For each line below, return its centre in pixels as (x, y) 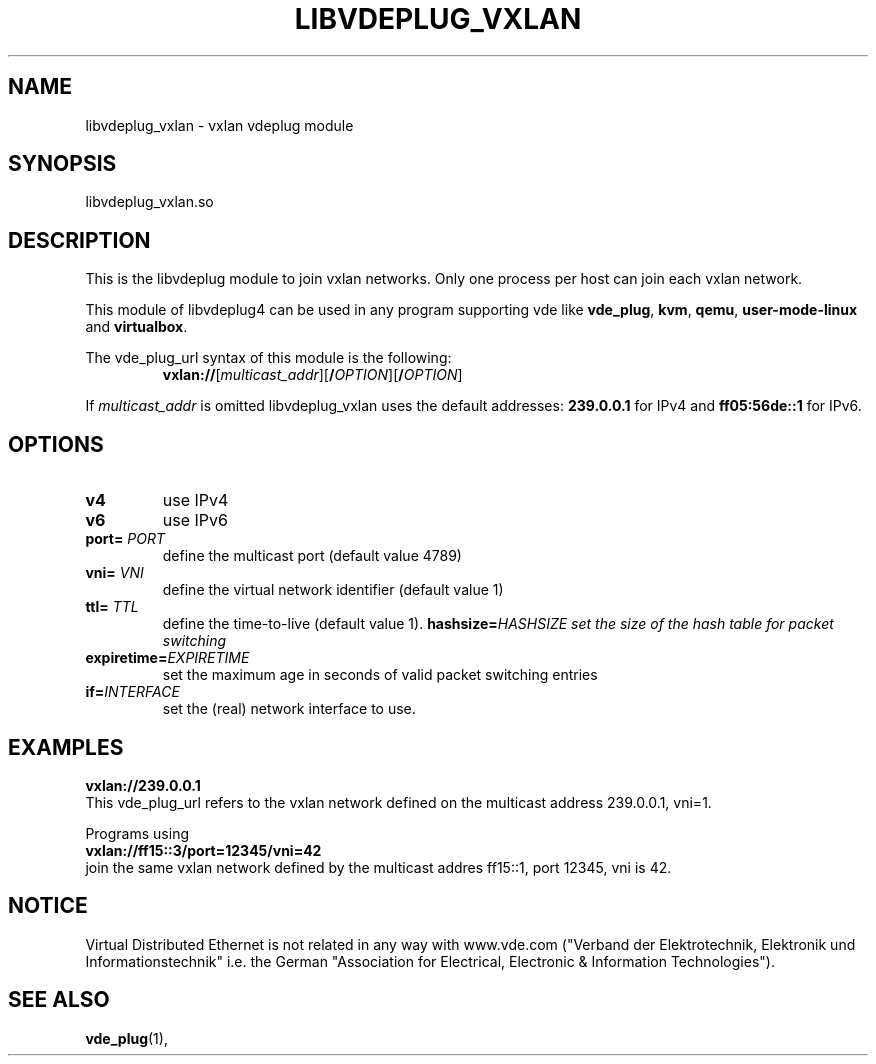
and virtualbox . (136, 327)
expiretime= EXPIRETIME (167, 658)
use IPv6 (195, 520)
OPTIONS (56, 444)
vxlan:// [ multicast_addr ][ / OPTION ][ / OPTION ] (312, 375)
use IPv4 (195, 500)
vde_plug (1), (126, 1038)
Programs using (137, 833)
